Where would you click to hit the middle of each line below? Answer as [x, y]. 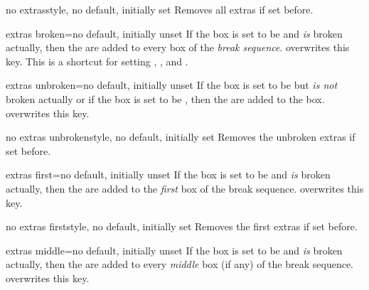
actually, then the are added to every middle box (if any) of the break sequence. [180, 264]
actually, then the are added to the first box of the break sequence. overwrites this [185, 188]
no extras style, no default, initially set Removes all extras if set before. [160, 9]
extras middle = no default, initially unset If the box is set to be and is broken [174, 250]
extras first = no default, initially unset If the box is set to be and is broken [168, 174]
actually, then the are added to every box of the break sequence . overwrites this [178, 47]
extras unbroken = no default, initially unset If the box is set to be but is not [172, 85]
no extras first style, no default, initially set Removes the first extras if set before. [182, 226]
